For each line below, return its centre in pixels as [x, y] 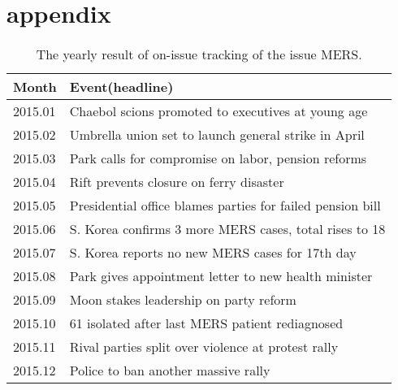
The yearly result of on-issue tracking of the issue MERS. [199, 54]
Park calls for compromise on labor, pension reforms [218, 158]
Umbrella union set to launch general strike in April [217, 135]
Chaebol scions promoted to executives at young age [218, 111]
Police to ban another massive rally [170, 370]
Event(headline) [121, 87]
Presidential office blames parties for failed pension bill [225, 206]
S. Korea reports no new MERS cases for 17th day [213, 253]
